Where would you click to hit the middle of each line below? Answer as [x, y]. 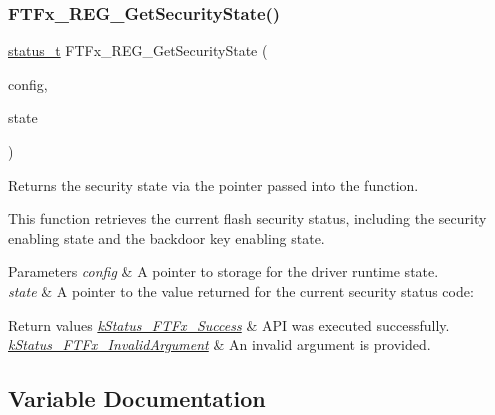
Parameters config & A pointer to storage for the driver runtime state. [223, 271]
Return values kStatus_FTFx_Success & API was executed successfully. [229, 324]
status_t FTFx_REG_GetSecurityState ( [138, 50]
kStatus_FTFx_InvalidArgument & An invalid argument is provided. [219, 344]
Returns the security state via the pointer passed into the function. [213, 184]
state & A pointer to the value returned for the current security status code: [241, 290]
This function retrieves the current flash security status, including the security [247, 218]
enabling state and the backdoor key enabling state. [166, 237]
